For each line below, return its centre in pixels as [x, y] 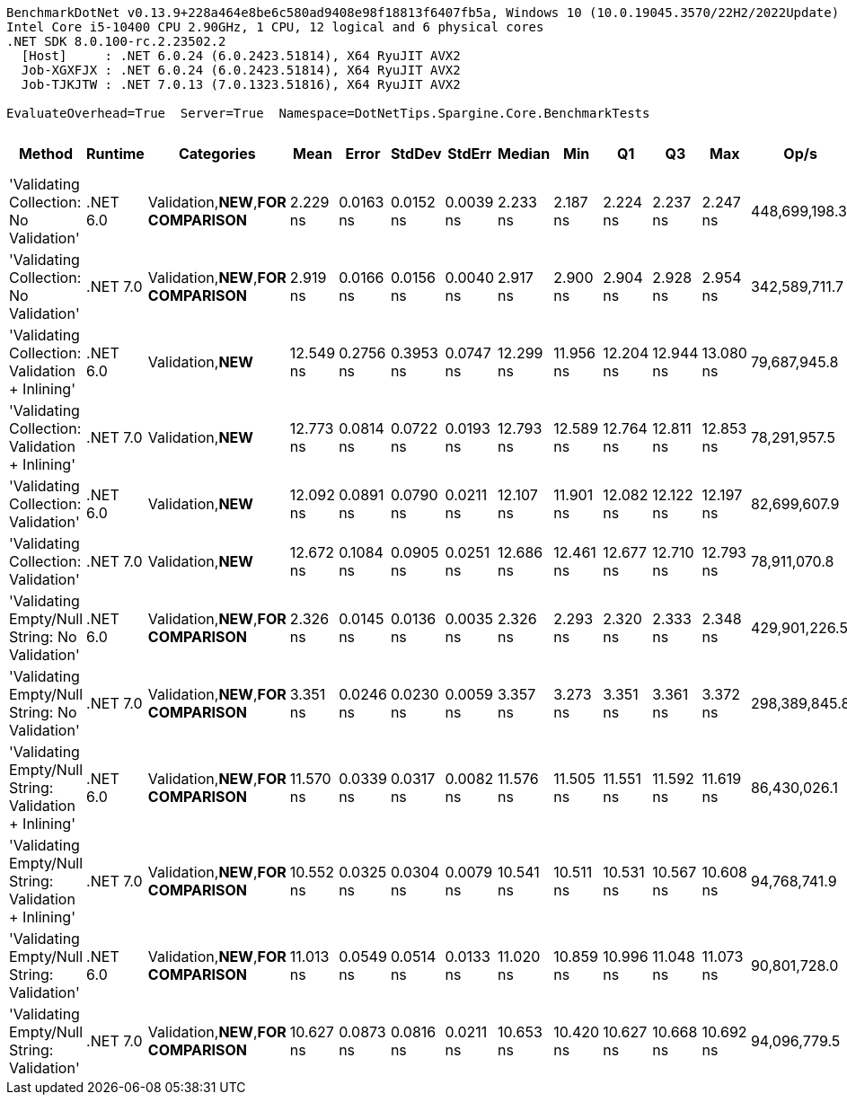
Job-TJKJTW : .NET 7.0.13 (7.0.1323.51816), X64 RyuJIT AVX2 [241, 84]
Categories [217, 154]
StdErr [470, 154]
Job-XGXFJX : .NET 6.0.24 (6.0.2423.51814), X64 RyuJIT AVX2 [241, 70]
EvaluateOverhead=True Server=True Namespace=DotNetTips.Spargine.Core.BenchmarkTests [328, 113]
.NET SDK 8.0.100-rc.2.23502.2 [116, 41]
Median [524, 154]
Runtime [115, 154]
